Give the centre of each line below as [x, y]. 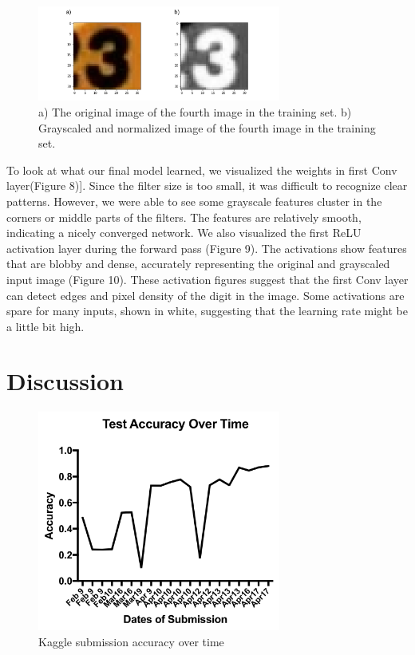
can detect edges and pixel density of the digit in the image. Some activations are [206, 295]
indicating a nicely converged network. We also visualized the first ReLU [184, 233]
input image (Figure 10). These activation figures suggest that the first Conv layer [207, 279]
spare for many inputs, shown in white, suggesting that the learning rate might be [207, 311]
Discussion [65, 381]
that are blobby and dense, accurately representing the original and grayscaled [198, 264]
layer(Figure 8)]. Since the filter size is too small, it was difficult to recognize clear [207, 185]
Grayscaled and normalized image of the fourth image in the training [207, 127]
